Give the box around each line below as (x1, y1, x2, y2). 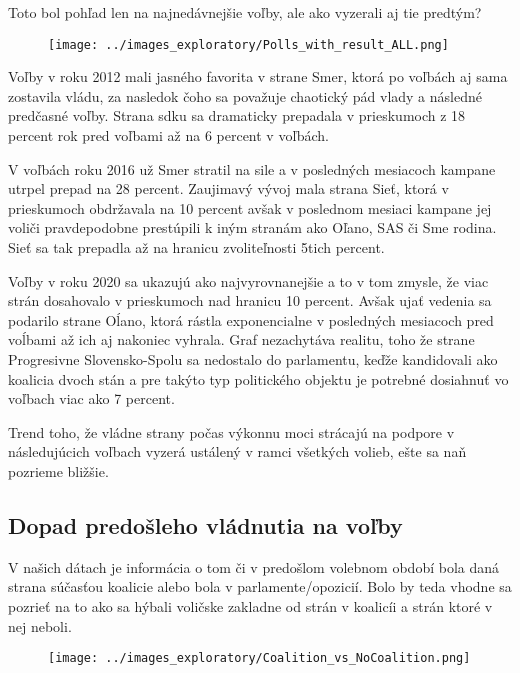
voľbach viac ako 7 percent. (8, 388, 175, 409)
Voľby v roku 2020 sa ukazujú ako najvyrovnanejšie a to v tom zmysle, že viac (8, 270, 489, 291)
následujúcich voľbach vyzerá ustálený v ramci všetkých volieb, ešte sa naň (8, 441, 467, 462)
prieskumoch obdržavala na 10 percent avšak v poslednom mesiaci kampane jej (8, 197, 492, 218)
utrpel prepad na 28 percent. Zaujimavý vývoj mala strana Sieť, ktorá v (8, 178, 449, 199)
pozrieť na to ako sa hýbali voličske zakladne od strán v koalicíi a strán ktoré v (8, 595, 493, 616)
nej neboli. (8, 615, 72, 636)
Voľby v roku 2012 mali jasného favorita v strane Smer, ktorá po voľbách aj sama (8, 66, 508, 87)
